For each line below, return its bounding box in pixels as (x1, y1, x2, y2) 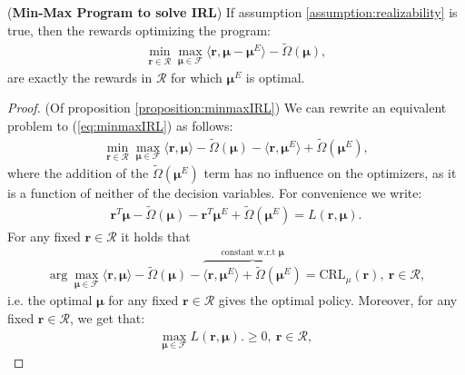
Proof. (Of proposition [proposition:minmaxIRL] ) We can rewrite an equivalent (7, 98, 447, 117)
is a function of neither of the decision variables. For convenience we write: (7, 183, 422, 202)
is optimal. (245, 67, 305, 86)
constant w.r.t (221, 248, 276, 258)
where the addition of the (7, 163, 149, 183)
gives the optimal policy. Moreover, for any (218, 291, 458, 310)
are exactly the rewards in (7, 67, 153, 86)
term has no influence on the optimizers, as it (203, 163, 457, 183)
